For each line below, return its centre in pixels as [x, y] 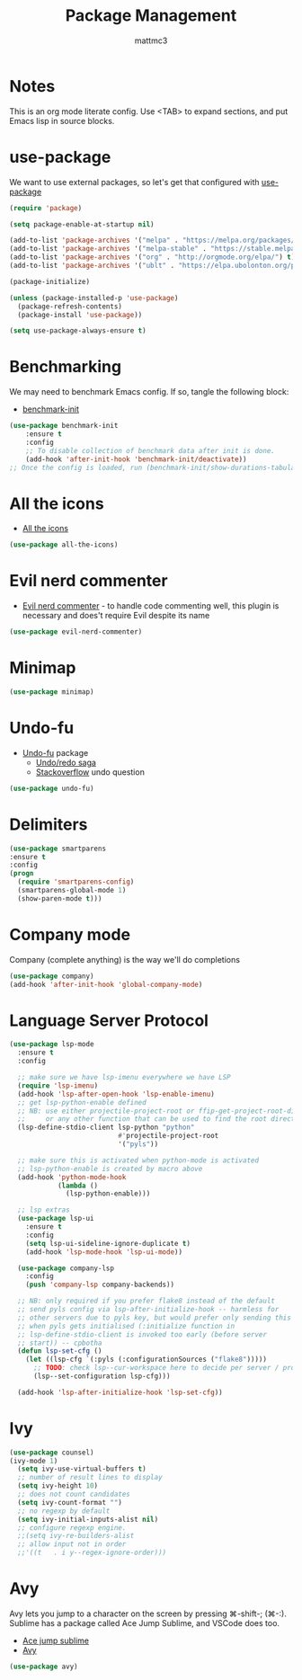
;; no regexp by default [64, 1511]
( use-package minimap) [52, 692]
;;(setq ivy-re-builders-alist [76, 1536]
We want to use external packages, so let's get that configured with [134, 182]
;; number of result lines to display [90, 1478]
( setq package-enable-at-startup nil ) [82, 224]
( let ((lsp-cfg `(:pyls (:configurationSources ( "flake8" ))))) [147, 1360]
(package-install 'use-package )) [80, 315]
